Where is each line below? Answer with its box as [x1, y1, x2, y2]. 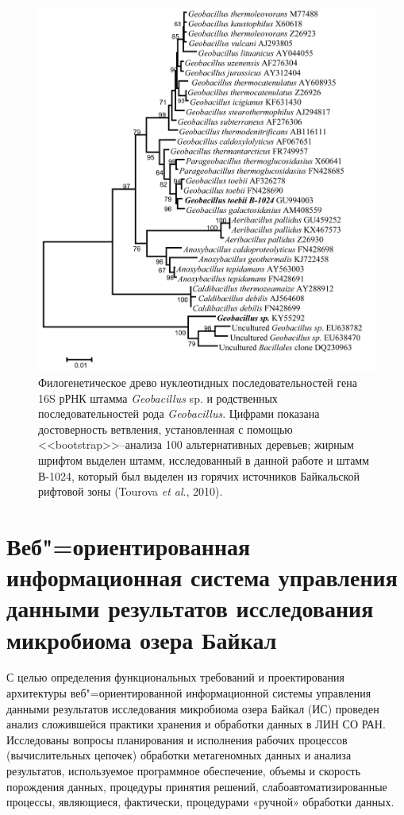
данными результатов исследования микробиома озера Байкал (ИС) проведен [6, 700, 379, 717]
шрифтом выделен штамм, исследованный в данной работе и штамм [38, 452, 370, 468]
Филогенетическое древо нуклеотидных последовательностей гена [38, 374, 357, 391]
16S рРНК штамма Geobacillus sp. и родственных [38, 389, 278, 406]
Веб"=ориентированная [6, 529, 251, 562]
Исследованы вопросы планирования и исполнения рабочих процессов [6, 731, 348, 747]
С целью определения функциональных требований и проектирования [6, 669, 344, 686]
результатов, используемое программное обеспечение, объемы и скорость [6, 763, 361, 779]
